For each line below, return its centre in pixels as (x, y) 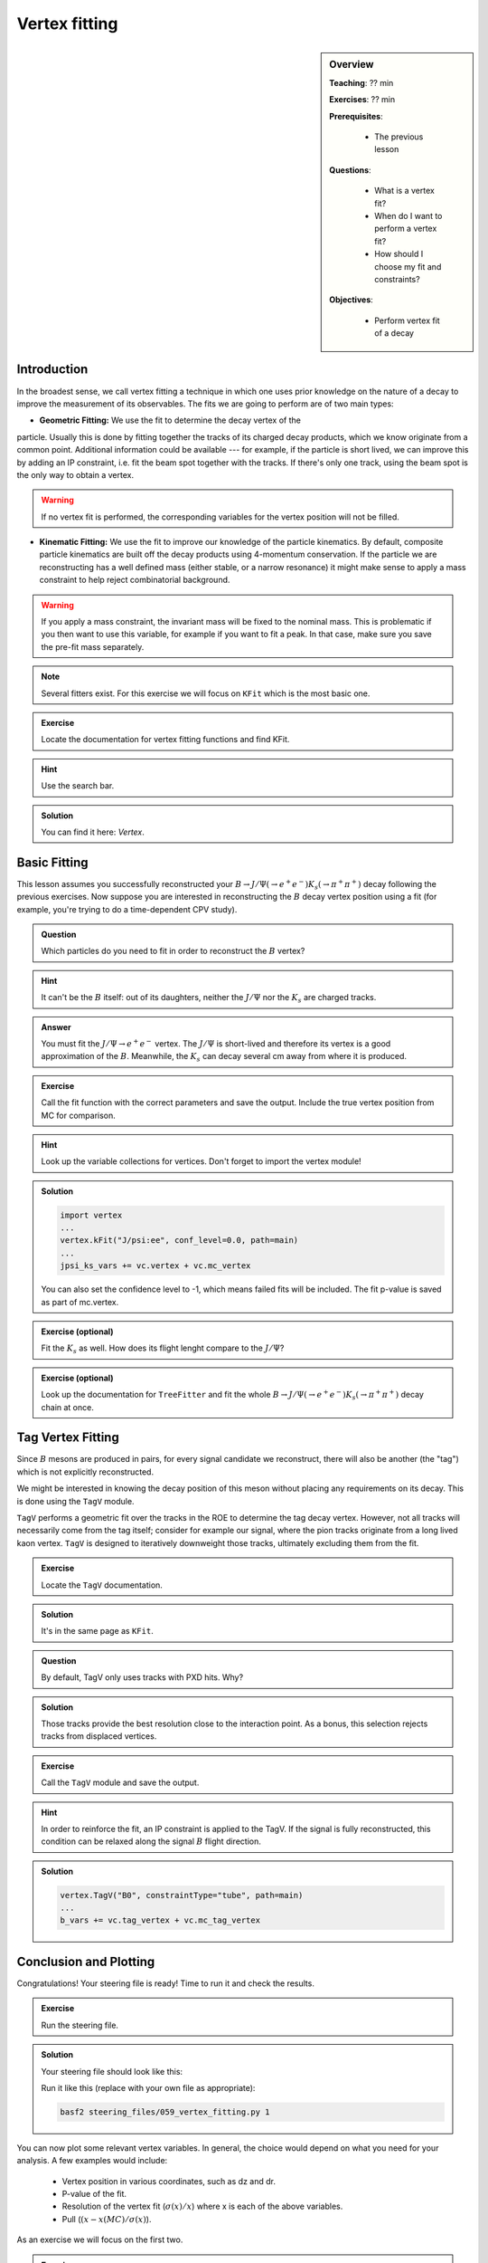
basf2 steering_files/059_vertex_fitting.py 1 (165, 2112)
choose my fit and (408, 266)
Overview (352, 64)
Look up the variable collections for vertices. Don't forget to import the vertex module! (201, 1161)
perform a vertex (406, 229)
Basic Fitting (53, 862)
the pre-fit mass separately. (93, 646)
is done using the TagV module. (75, 1501)
